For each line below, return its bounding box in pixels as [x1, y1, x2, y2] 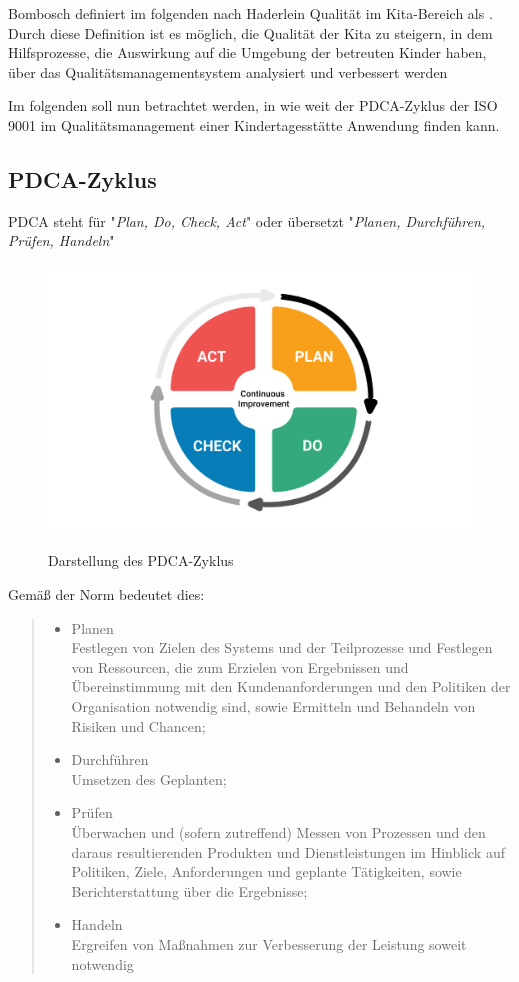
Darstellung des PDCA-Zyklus [48, 550, 234, 571]
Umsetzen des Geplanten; [71, 768, 227, 789]
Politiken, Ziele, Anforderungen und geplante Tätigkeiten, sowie [71, 861, 462, 882]
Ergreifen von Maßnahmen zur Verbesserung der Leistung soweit [71, 933, 467, 954]
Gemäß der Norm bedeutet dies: [8, 584, 205, 605]
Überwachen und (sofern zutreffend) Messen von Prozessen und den [71, 821, 486, 842]
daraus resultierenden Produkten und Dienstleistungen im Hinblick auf [71, 841, 505, 862]
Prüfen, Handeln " [8, 230, 115, 251]
